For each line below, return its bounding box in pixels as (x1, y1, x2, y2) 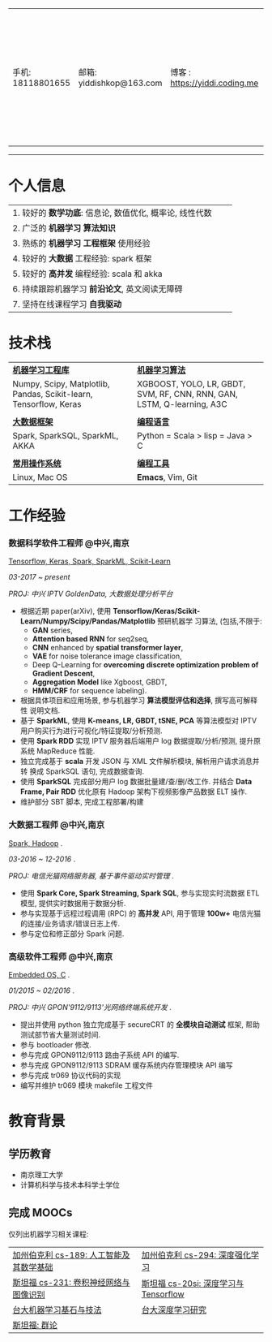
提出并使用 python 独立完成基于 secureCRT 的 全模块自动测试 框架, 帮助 (19, 1019, 261, 1029)
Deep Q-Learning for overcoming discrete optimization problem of (32, 660, 259, 670)
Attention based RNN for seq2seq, (32, 634, 150, 644)
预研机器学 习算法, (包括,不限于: (156, 616, 262, 626)
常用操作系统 (12, 458, 62, 469)
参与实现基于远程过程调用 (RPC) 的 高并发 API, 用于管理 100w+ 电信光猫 (19, 908, 261, 918)
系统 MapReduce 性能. (19, 746, 96, 756)
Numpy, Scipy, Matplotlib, (12, 378, 110, 389)
